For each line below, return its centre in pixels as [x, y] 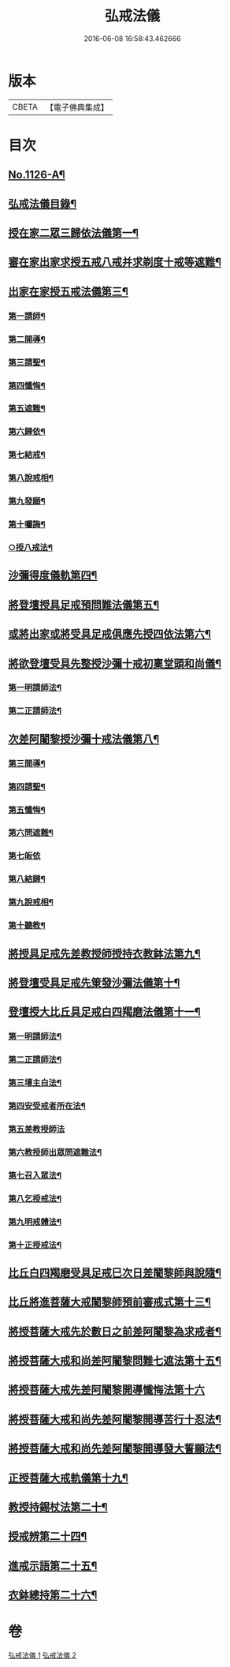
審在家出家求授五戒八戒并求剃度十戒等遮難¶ [115, 262]
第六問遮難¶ [31, 833]
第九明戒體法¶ [35, 1222]
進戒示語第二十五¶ [53, 1566]
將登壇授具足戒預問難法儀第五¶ [84, 605]
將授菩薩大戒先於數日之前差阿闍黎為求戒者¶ [115, 1331]
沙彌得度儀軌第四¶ [53, 576]
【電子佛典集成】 [77, 107]
